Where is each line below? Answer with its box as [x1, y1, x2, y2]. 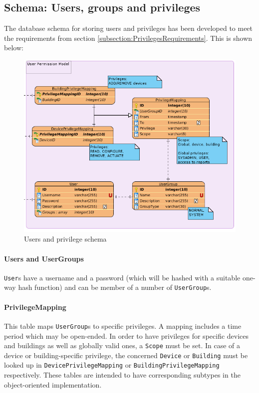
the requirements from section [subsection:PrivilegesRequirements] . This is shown [4, 32, 253, 43]
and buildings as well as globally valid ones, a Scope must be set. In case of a [4, 340, 241, 351]
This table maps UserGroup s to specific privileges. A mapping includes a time [4, 320, 242, 331]
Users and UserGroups [4, 253, 84, 263]
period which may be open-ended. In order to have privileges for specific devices [4, 330, 249, 341]
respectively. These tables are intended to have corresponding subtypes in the [4, 370, 241, 380]
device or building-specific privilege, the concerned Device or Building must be [4, 350, 248, 360]
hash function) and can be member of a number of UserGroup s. [18, 282, 212, 292]
